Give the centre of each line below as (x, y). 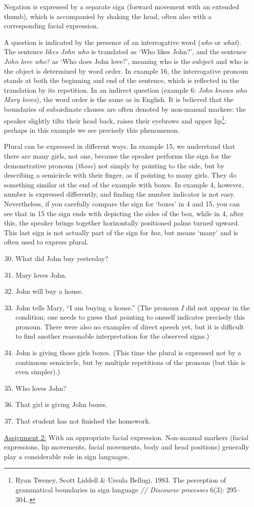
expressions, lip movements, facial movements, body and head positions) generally (127, 447)
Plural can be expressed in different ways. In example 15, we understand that (120, 146)
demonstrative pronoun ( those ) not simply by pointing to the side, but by (114, 165)
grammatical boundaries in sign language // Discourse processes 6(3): (120, 489)
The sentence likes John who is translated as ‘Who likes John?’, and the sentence (125, 51)
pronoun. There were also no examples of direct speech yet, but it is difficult (130, 326)
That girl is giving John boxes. (61, 404)
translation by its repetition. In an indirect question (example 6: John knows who (126, 90)
